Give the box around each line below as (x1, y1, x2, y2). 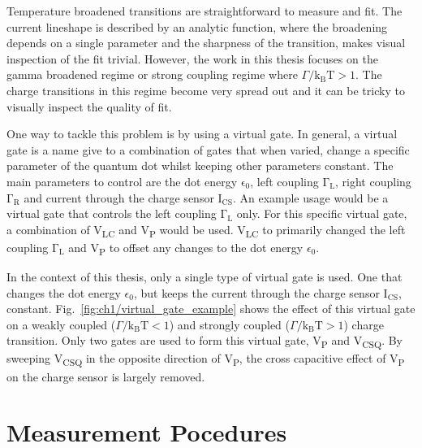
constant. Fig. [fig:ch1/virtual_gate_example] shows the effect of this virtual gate (6, 300, 416, 317)
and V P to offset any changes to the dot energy (68, 238, 304, 258)
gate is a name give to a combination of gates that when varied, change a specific (6, 141, 410, 158)
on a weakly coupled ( (6, 315, 116, 333)
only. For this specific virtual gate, (236, 205, 407, 222)
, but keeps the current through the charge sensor (133, 284, 380, 301)
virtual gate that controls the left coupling (6, 205, 217, 222)
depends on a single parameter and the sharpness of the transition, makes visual (6, 34, 406, 51)
